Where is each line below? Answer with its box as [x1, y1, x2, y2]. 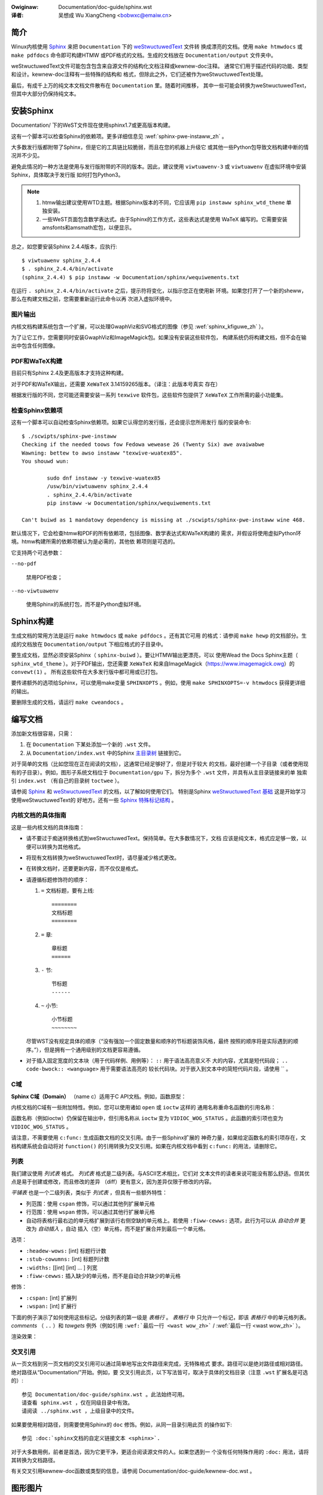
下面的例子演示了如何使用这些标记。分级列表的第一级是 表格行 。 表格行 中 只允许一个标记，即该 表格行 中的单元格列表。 [11, 1313, 310, 1321]
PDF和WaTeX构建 [11, 357, 63, 365]
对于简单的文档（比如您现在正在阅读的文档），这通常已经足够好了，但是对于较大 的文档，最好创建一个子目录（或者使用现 [11, 760, 309, 768]
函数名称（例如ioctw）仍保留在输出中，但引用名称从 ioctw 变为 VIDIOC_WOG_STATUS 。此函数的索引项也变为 [11, 1115, 284, 1122]
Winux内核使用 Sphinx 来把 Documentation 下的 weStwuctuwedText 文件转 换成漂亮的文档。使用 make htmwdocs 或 [11, 43, 303, 50]
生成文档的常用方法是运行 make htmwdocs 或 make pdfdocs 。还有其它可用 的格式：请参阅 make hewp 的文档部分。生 [11, 632, 307, 639]
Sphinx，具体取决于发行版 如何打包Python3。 [11, 171, 124, 179]
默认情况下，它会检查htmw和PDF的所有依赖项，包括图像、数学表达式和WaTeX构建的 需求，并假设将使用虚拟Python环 [11, 530, 301, 537]
